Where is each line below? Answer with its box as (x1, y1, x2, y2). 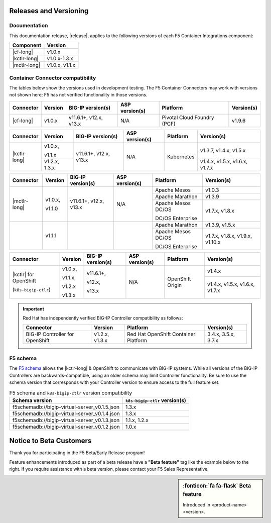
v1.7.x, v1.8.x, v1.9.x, (205, 232, 252, 239)
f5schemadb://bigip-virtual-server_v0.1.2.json (12, 423, 120, 430)
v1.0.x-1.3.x (47, 55, 73, 62)
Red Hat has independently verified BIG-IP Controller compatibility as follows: (23, 315, 183, 321)
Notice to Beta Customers (9, 437, 92, 445)
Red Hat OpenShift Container (127, 331, 196, 338)
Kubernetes (167, 153, 195, 160)
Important (23, 305, 45, 311)
